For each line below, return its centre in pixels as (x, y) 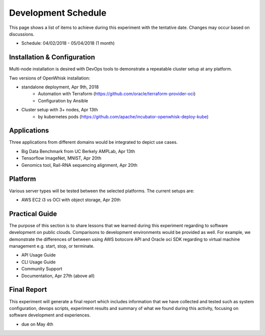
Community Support (42, 269)
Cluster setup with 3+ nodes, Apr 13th (60, 110)
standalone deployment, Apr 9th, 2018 (60, 87)
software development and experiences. (50, 315)
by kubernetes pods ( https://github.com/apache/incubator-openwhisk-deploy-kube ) (123, 116)
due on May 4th (37, 324)
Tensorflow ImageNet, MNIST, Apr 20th (61, 158)
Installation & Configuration (52, 57)
